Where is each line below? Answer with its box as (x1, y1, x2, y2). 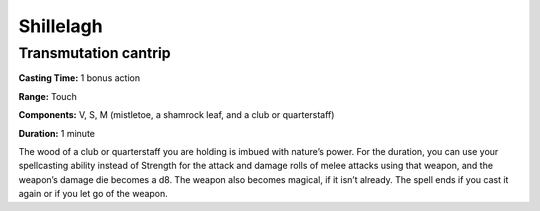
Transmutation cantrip (18, 44, 171, 62)
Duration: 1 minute (18, 127, 95, 139)
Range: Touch (18, 90, 77, 102)
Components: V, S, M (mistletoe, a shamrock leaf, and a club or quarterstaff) (18, 109, 335, 121)
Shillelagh (18, 15, 104, 37)
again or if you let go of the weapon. (18, 188, 169, 200)
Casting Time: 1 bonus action (18, 72, 140, 84)
